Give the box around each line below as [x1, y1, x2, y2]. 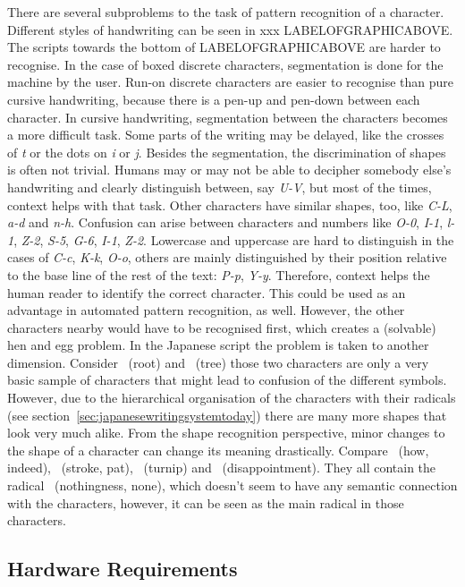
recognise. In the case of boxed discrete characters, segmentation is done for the [7, 55, 444, 73]
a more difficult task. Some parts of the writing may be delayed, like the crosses [7, 125, 444, 144]
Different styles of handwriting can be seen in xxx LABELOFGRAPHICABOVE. [7, 20, 453, 38]
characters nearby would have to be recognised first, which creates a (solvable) [7, 318, 436, 336]
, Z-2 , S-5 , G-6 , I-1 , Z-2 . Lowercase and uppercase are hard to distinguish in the [13, 230, 454, 249]
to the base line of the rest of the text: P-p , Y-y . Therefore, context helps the [7, 265, 430, 284]
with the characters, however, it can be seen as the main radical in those [7, 493, 404, 512]
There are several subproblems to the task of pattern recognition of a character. [7, 3, 444, 21]
